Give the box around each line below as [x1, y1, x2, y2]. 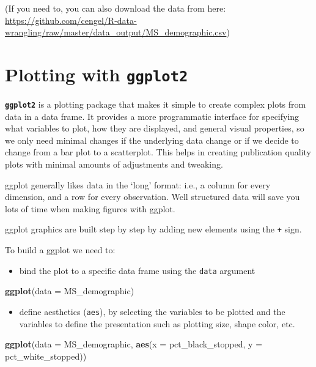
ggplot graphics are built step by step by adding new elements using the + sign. [5, 223, 302, 235]
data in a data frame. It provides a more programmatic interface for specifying [5, 109, 299, 122]
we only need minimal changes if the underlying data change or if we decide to [5, 133, 299, 146]
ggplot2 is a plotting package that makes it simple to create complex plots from [5, 98, 306, 111]
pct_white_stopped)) [5, 349, 87, 362]
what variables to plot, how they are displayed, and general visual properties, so [5, 122, 304, 135]
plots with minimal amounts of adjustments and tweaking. [5, 158, 223, 171]
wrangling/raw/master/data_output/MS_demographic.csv [5, 26, 227, 39]
